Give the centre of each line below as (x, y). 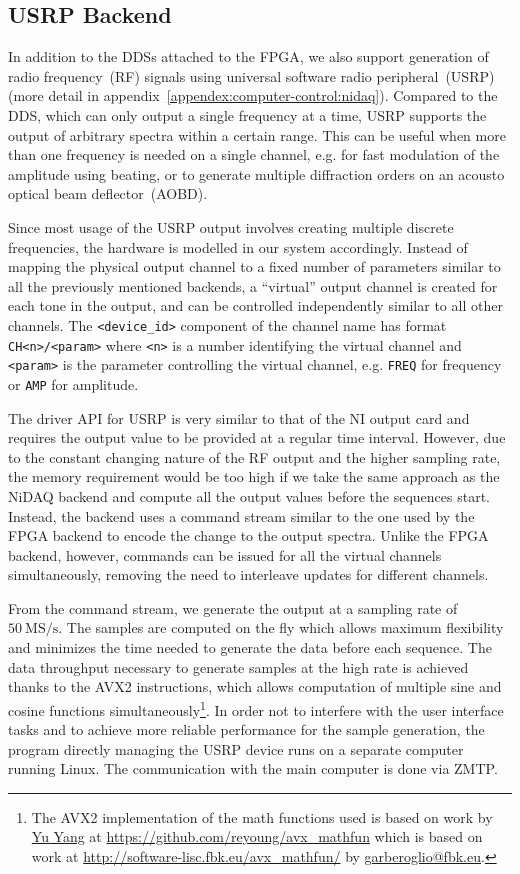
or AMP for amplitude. (73, 383)
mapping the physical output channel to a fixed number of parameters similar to (254, 266)
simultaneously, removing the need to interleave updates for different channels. (248, 574)
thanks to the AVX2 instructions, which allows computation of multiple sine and (255, 686)
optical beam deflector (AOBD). (108, 193)
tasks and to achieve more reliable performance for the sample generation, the (246, 729)
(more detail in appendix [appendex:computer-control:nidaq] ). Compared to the (253, 95)
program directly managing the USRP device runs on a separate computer (236, 748)
